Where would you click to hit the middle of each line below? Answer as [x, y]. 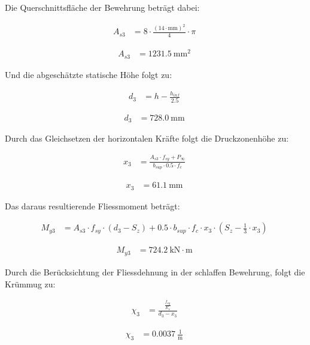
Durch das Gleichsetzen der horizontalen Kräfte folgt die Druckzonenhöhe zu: [147, 138]
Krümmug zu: [30, 283]
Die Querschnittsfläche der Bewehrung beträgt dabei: [102, 7]
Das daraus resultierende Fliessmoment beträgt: [92, 205]
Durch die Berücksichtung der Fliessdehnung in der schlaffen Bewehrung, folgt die [155, 271]
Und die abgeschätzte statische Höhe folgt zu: [89, 74]
